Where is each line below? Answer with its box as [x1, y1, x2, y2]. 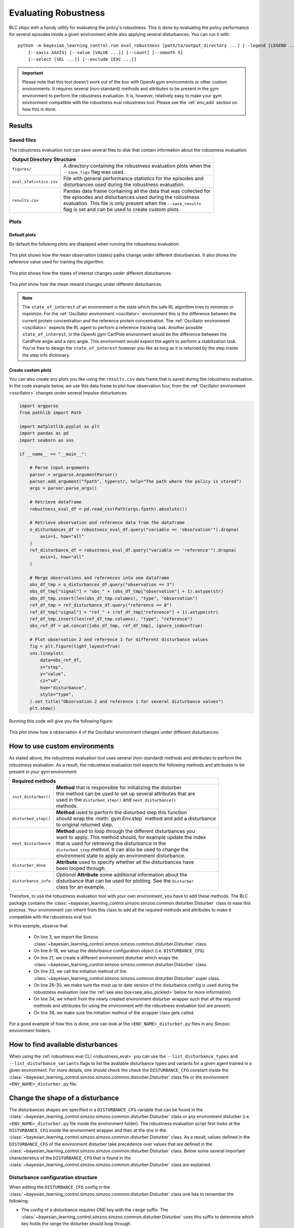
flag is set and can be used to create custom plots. [63, 206, 180, 213]
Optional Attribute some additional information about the [56, 871, 188, 878]
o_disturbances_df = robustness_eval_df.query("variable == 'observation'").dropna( [29, 527, 240, 532]
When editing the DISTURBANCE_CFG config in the [9, 1184, 110, 1190]
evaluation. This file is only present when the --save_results [63, 200, 201, 206]
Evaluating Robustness [9, 7, 105, 18]
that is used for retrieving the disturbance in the [56, 840, 166, 847]
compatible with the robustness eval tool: [9, 914, 93, 920]
